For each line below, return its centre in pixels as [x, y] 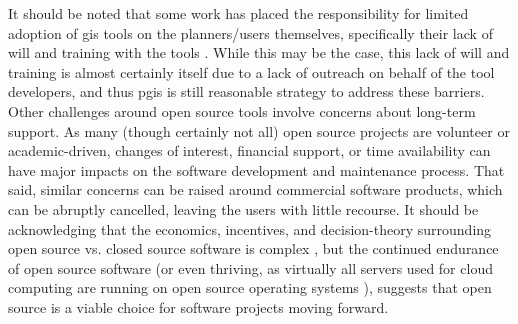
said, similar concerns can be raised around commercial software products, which [255, 189]
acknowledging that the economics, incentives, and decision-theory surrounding [250, 228]
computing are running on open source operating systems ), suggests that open [250, 287]
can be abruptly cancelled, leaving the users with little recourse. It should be [243, 208]
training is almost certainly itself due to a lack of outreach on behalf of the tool [251, 71]
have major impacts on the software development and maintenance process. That [256, 169]
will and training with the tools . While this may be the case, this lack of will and [259, 52]
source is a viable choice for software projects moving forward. [198, 306]
